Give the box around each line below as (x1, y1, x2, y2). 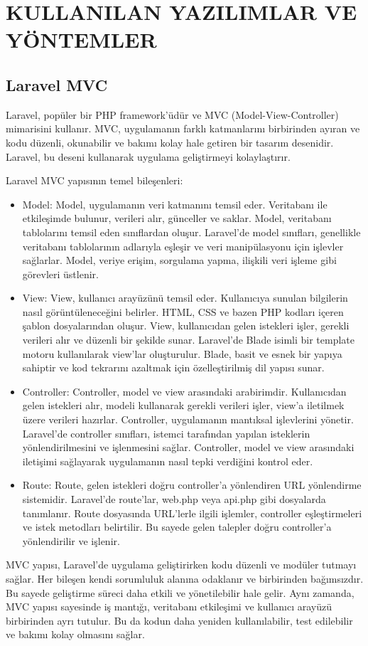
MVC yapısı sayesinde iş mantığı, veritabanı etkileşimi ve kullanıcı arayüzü (6, 599, 332, 614)
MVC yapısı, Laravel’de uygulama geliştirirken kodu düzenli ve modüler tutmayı (6, 557, 357, 572)
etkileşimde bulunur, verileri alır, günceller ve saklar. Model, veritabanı (22, 211, 332, 226)
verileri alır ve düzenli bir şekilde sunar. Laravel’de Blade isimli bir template (22, 332, 355, 347)
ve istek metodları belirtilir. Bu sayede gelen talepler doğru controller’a (22, 519, 332, 534)
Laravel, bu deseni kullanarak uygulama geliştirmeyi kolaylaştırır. (6, 149, 291, 164)
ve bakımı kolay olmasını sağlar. (6, 627, 145, 642)
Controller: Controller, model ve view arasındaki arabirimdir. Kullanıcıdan (22, 383, 347, 398)
